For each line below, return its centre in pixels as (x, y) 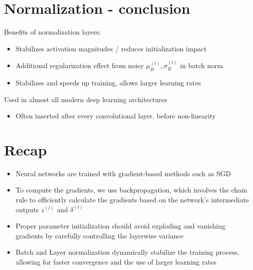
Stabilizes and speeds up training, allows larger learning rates (108, 82)
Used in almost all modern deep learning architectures (86, 99)
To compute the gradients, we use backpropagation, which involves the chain (131, 190)
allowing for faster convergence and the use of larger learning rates (116, 261)
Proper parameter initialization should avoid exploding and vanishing (120, 226)
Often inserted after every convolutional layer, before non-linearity (116, 116)
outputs (27, 209)
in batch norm (201, 65)
